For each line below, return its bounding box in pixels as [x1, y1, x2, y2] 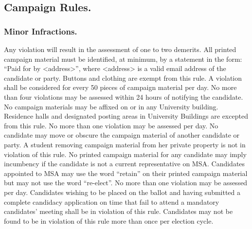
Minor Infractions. [4, 25, 77, 37]
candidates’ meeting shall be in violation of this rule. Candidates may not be [4, 206, 233, 216]
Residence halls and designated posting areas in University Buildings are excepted [4, 111, 248, 121]
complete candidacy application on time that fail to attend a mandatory [4, 196, 219, 207]
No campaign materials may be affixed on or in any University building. [4, 101, 218, 111]
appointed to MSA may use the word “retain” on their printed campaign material [4, 168, 248, 178]
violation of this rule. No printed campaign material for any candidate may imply [4, 149, 247, 159]
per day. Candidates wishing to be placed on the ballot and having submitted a [4, 187, 241, 197]
